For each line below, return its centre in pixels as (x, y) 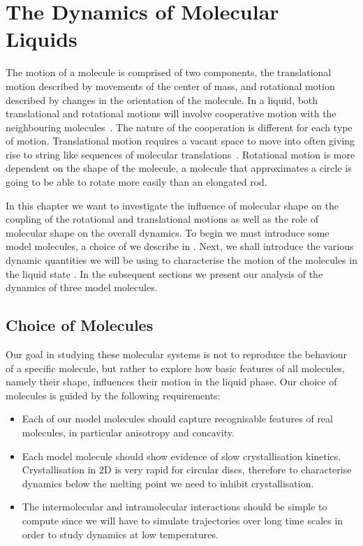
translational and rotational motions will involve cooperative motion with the (171, 113)
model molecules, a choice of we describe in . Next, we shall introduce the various (180, 246)
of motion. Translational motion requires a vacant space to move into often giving (180, 141)
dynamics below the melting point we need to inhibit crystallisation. (168, 483)
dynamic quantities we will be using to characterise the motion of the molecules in (181, 260)
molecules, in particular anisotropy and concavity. (128, 432)
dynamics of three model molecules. (82, 287)
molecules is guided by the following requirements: (113, 395)
